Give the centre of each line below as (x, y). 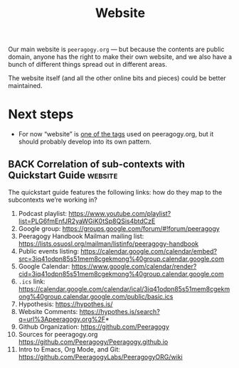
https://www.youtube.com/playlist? (119, 213)
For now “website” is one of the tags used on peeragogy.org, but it (116, 134)
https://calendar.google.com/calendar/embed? (149, 251)
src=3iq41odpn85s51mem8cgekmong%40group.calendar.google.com (121, 259)
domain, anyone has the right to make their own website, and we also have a (120, 57)
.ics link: (32, 281)
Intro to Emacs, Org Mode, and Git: (69, 349)
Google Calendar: (44, 266)
